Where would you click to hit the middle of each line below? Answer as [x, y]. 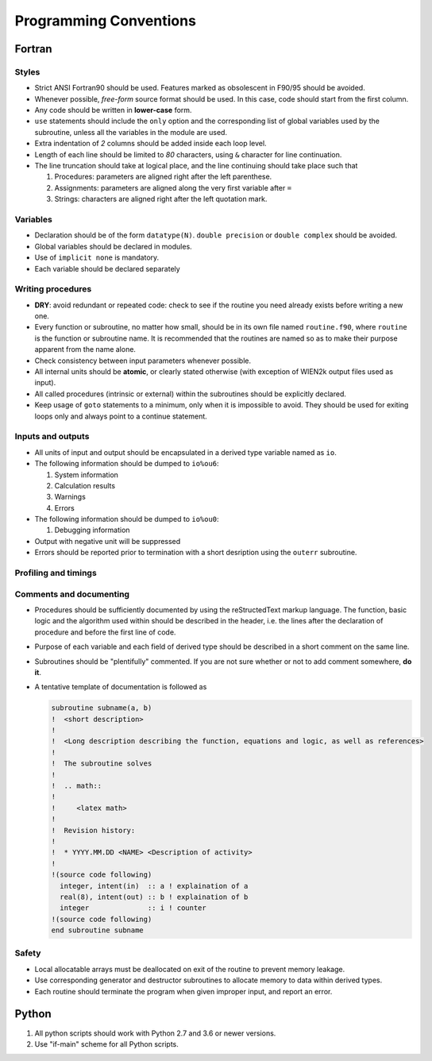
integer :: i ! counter [133, 908]
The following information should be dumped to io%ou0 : [127, 519]
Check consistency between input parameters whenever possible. [143, 361]
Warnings [70, 497]
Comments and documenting [72, 594]
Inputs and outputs [52, 437]
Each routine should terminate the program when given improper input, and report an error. [183, 991]
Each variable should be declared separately [107, 268]
